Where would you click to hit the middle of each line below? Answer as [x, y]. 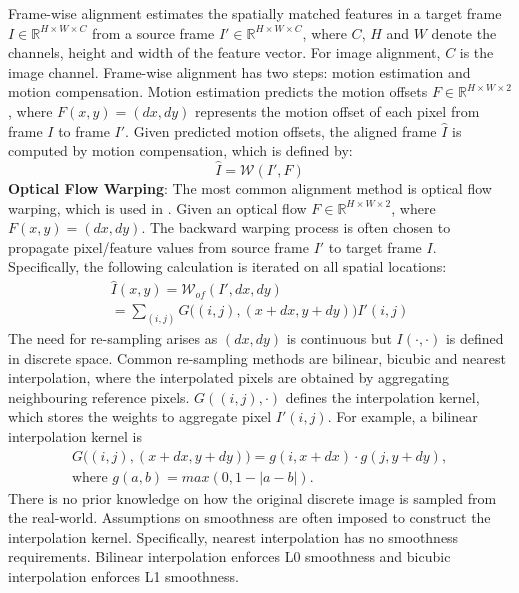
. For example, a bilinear [402, 416]
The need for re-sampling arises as [113, 338]
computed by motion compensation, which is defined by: [180, 150]
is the [476, 52]
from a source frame [153, 32]
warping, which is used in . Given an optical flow [157, 207]
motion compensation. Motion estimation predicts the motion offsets [218, 91]
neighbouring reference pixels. [99, 396]
